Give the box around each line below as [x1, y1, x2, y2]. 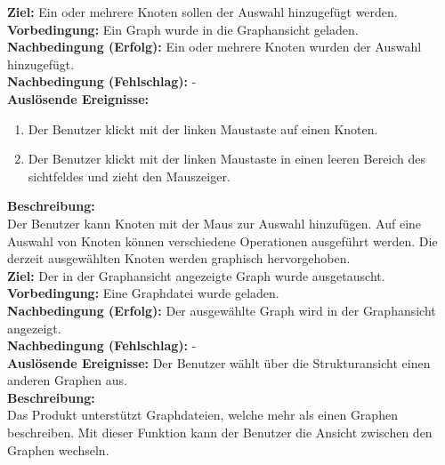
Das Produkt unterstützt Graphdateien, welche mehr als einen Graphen [7, 405, 398, 424]
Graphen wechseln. [7, 440, 109, 459]
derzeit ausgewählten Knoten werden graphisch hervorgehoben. [7, 249, 351, 268]
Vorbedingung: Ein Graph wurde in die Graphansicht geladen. [7, 20, 359, 38]
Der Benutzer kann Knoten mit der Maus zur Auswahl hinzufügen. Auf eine [7, 213, 422, 232]
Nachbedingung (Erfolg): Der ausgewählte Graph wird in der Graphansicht [7, 301, 436, 319]
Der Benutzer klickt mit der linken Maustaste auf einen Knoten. [28, 119, 378, 138]
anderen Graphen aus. [7, 371, 127, 389]
